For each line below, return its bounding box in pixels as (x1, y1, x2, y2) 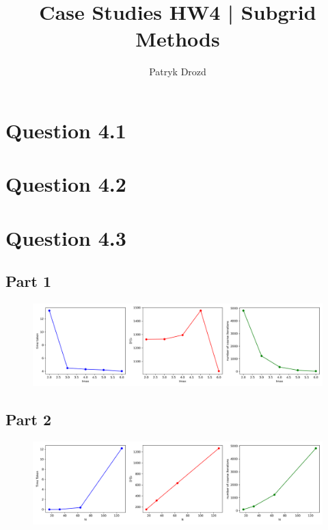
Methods (135, 25, 220, 53)
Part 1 (5, 270, 52, 292)
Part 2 (5, 408, 52, 429)
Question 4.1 (5, 116, 126, 144)
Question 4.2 (5, 170, 126, 198)
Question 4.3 (5, 223, 126, 251)
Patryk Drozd (149, 64, 206, 79)
